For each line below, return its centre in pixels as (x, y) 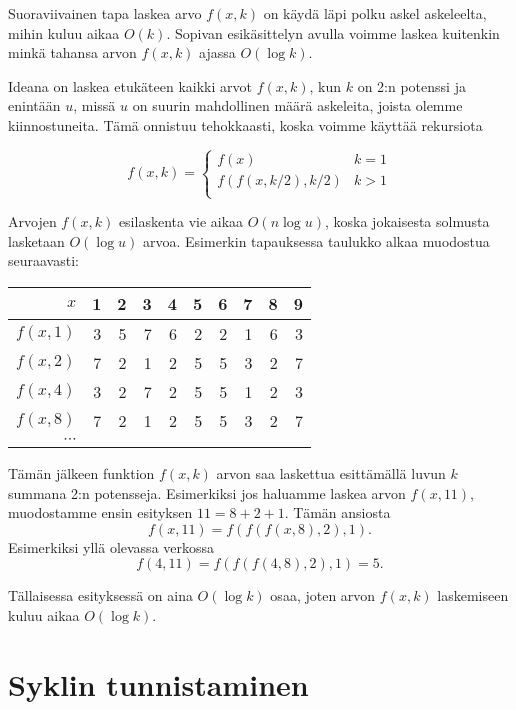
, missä (94, 105)
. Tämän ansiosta (337, 512)
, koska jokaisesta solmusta (407, 221)
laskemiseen (473, 595)
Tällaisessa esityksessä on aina (100, 595)
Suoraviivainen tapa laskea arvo (105, 13)
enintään (34, 105)
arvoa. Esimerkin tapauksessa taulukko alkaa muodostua (316, 240)
